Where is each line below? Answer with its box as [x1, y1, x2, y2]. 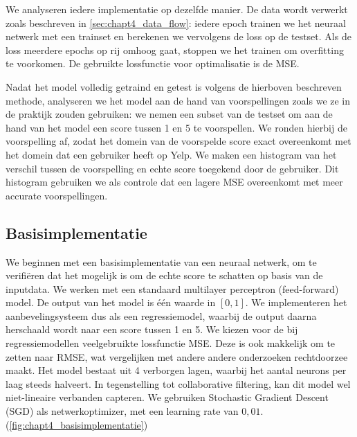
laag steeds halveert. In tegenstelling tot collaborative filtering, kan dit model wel [6, 376, 351, 391]
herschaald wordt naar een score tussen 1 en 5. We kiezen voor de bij [6, 322, 298, 337]
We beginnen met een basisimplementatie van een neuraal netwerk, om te [6, 254, 317, 269]
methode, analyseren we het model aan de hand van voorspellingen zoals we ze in [6, 93, 351, 107]
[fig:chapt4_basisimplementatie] [9, 417, 144, 431]
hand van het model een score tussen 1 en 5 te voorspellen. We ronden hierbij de [6, 120, 347, 134]
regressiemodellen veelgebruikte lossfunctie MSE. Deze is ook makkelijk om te [6, 336, 336, 350]
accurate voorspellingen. [6, 188, 108, 202]
